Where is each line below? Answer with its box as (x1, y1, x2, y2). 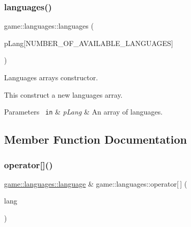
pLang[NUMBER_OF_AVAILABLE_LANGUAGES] (4, 37, 173, 48)
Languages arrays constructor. (4, 72, 98, 82)
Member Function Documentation (4, 131, 187, 147)
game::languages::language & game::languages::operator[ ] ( (4, 178, 187, 189)
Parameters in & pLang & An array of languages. (4, 106, 163, 117)
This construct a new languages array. (4, 89, 123, 100)
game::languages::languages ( (4, 20, 94, 31)
